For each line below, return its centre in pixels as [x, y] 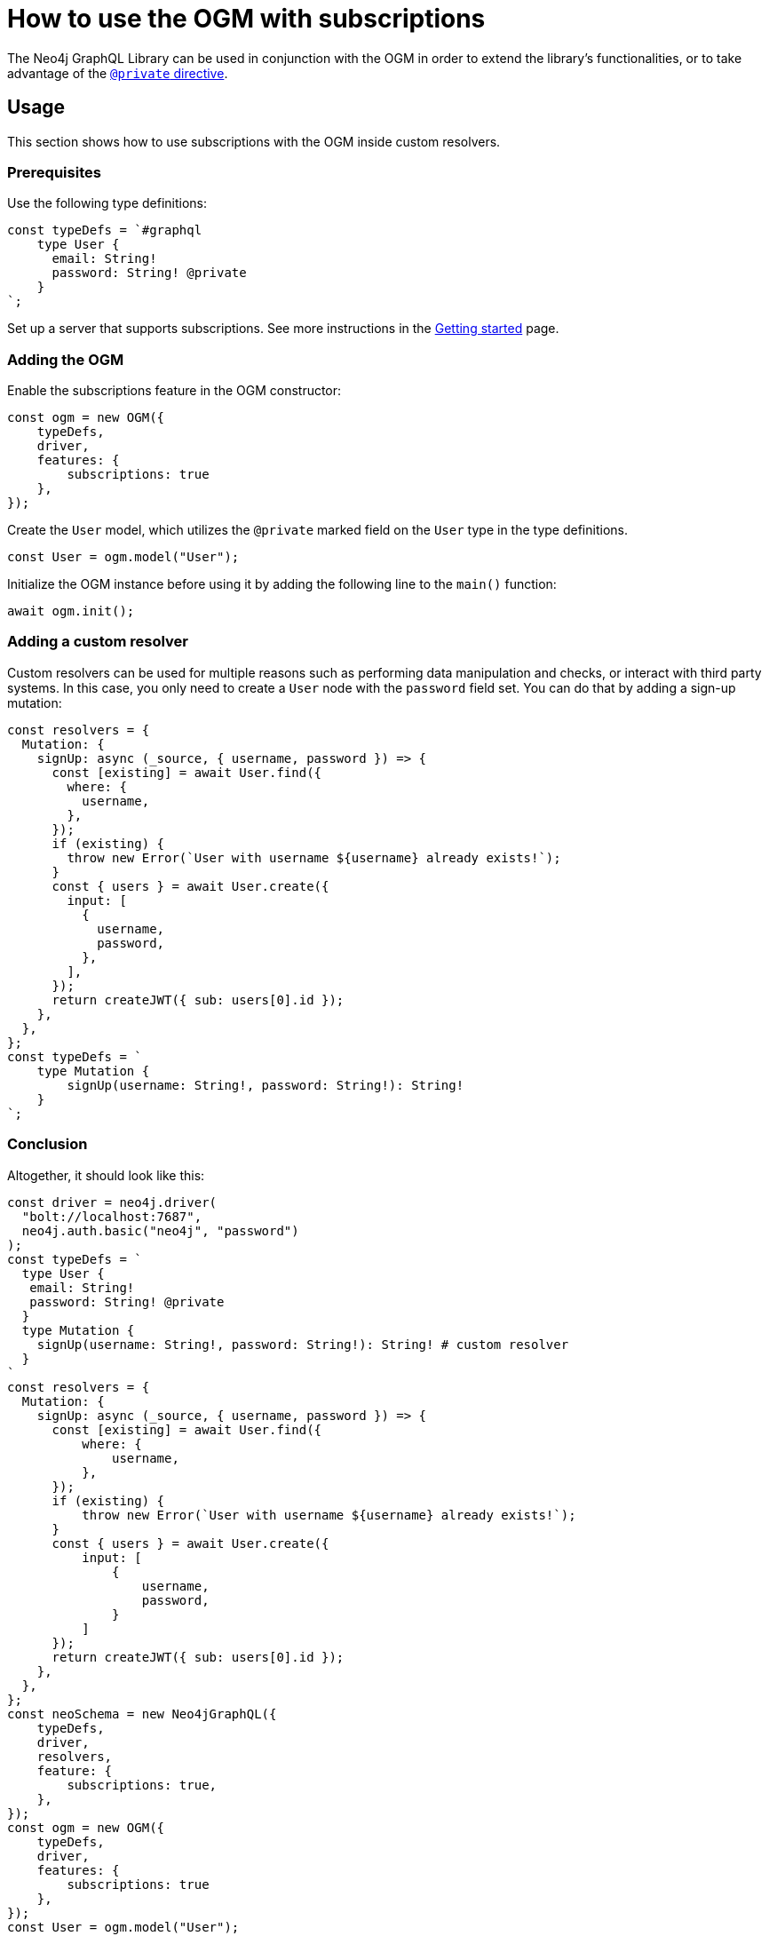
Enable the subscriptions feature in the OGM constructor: [174, 391]
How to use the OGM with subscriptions [246, 19]
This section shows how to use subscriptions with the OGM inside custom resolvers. [254, 141]
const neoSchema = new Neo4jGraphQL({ [142, 1714]
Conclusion [48, 1144]
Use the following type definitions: [107, 203]
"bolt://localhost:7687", [112, 1216]
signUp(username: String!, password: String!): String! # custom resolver [303, 1344]
